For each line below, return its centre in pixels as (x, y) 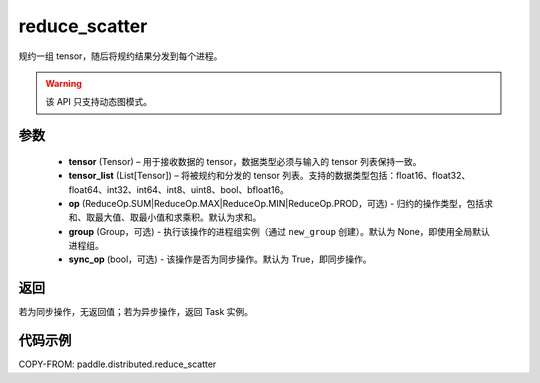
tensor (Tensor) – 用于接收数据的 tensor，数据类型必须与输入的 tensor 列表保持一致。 (245, 161)
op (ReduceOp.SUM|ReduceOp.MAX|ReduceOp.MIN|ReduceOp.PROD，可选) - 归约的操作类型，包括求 (281, 203)
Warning (63, 83)
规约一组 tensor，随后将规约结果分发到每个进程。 (120, 56)
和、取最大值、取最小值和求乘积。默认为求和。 (165, 217)
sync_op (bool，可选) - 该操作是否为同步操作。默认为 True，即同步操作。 (220, 259)
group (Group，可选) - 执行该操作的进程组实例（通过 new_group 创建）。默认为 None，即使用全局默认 (279, 231)
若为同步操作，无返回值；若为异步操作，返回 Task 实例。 (136, 312)
